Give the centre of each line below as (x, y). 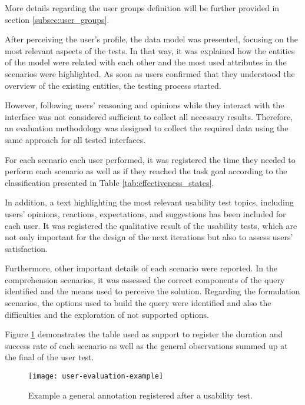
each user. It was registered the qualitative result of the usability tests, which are (151, 225)
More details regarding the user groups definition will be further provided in (142, 8)
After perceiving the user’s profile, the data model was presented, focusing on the (151, 39)
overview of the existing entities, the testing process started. (113, 85)
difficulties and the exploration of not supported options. (107, 314)
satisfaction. (26, 248)
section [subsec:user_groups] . (57, 19)
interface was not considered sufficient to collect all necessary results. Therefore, (149, 116)
